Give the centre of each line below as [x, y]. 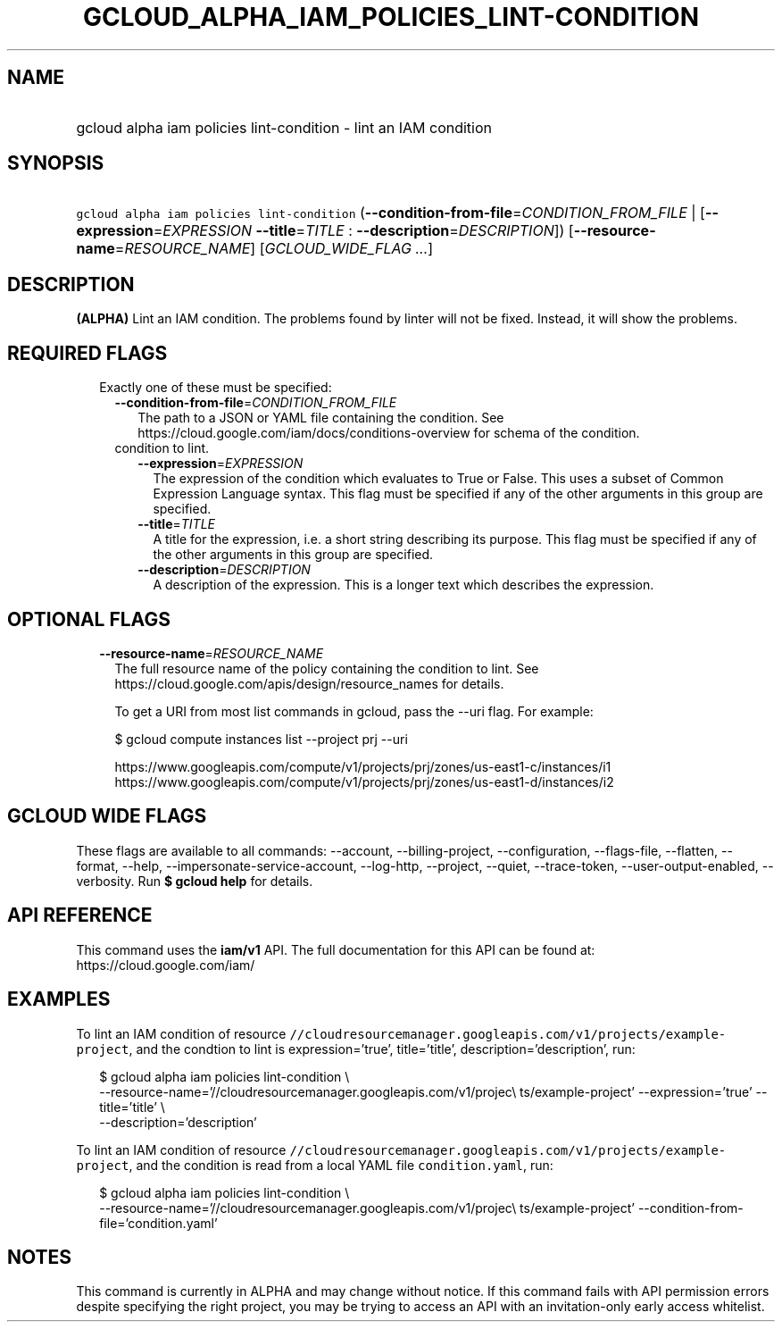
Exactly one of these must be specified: [216, 388]
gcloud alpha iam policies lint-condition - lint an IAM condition [284, 127]
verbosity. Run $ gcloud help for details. [195, 881]
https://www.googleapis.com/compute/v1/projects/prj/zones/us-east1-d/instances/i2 [364, 782]
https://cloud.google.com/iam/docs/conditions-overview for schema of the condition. [389, 433]
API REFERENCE [80, 915]
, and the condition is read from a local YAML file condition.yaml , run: [341, 1165]
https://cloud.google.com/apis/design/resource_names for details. [309, 683]
